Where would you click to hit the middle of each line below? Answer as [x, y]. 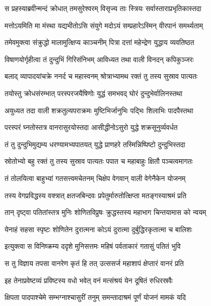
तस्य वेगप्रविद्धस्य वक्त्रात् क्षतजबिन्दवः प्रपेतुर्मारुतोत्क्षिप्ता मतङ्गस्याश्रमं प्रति [96, 195]
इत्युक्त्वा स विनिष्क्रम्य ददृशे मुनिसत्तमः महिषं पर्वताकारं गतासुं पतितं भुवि [93, 246]
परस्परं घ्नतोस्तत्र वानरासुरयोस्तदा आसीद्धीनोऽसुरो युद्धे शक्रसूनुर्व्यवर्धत [91, 127]
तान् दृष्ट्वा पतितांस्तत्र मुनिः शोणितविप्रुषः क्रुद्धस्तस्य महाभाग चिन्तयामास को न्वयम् [105, 212]
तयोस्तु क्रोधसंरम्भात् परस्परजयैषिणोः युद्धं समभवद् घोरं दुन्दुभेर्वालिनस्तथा [94, 93]
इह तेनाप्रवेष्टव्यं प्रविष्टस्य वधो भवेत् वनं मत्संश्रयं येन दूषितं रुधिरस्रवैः [89, 280]
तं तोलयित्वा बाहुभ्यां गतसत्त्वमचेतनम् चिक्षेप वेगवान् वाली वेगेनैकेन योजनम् [95, 178]
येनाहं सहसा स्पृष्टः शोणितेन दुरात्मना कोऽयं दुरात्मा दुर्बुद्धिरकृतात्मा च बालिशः [98, 229]
